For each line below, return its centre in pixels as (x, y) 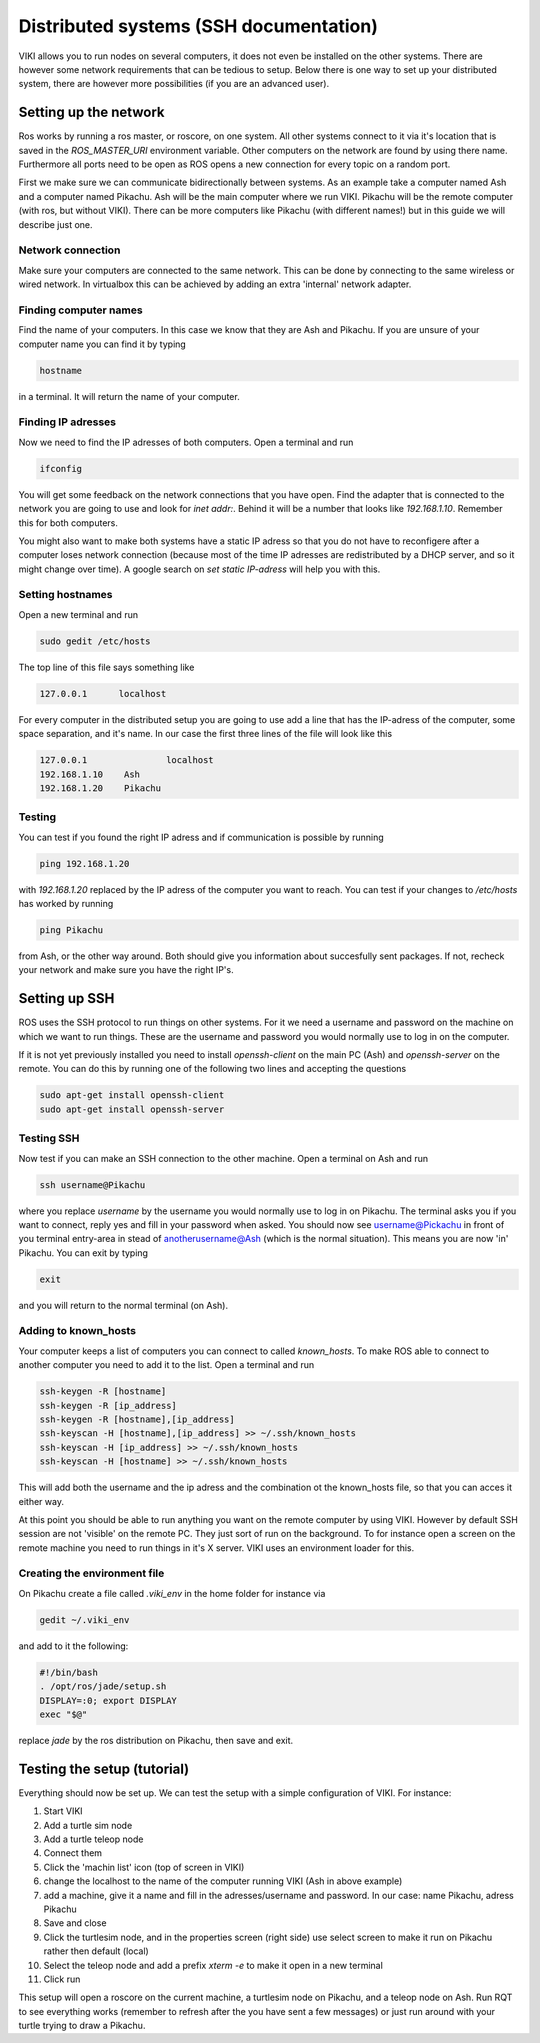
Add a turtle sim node (88, 1825)
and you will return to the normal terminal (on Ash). (123, 1305)
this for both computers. (68, 522)
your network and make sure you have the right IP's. (126, 970)
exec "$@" (63, 1714)
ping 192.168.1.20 (84, 863)
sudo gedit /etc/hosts (95, 641)
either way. (41, 1501)
